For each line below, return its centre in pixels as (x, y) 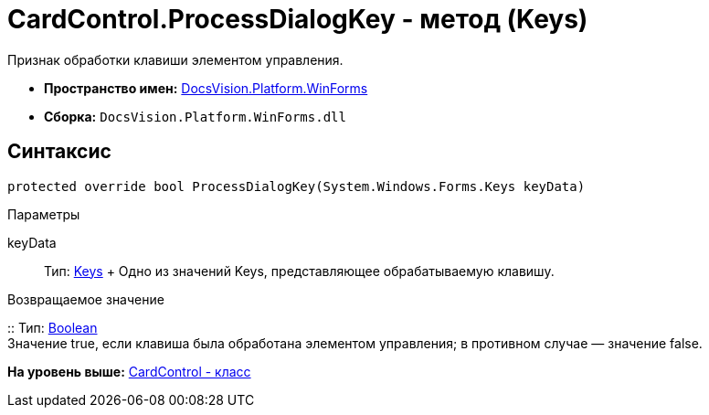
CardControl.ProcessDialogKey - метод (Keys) (298, 19)
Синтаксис (59, 152)
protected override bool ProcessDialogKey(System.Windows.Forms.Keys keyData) (296, 186)
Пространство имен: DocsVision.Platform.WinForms (206, 88)
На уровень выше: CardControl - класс (129, 371)
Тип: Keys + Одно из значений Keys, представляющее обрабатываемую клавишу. (299, 271)
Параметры (44, 214)
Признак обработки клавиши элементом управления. (175, 59)
